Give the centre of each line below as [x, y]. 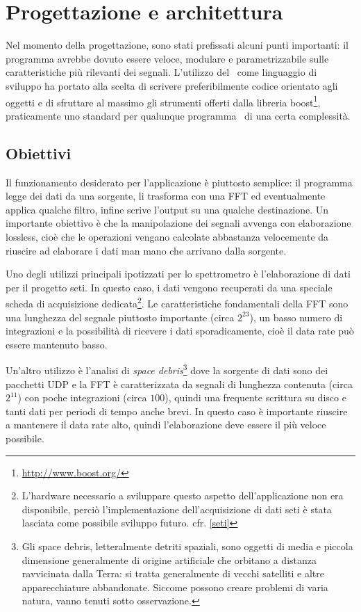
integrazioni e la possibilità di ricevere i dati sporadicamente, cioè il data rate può [180, 331]
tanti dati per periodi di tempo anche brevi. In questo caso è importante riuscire [177, 411]
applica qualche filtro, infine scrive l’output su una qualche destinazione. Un [167, 209]
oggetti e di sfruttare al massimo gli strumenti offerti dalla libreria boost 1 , [163, 101]
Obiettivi [39, 153]
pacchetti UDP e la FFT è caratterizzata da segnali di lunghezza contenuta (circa [179, 384]
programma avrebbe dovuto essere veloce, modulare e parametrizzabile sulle [167, 58]
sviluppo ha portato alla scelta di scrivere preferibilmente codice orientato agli [172, 85]
